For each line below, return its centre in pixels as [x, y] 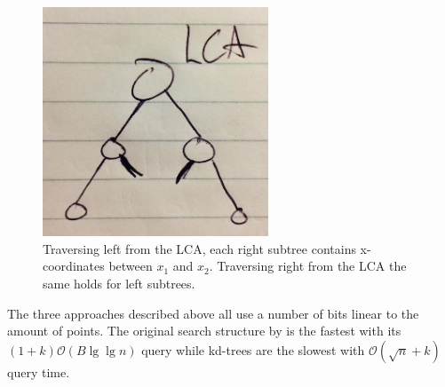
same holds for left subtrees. [119, 283]
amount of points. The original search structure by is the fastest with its [204, 331]
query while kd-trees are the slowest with [253, 349]
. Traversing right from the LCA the [308, 266]
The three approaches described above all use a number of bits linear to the [213, 313]
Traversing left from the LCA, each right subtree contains [199, 248]
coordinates [74, 266]
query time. [39, 371]
